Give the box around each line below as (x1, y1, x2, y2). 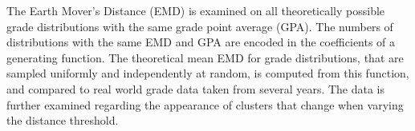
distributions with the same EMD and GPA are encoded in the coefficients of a (6, 34, 396, 50)
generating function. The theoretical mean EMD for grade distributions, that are (6, 49, 404, 65)
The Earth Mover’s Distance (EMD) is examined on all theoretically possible (6, 2, 385, 18)
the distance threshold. (6, 112, 119, 129)
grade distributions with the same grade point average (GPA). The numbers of (6, 18, 393, 34)
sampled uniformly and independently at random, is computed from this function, (6, 65, 409, 81)
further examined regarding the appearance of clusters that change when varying (6, 96, 404, 113)
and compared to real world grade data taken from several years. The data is (6, 80, 385, 97)
